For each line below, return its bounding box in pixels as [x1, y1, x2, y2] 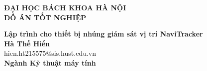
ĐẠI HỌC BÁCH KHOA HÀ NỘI [4, 2, 126, 12]
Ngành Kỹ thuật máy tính [4, 57, 96, 68]
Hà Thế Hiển [4, 38, 50, 48]
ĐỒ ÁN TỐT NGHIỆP [4, 12, 87, 22]
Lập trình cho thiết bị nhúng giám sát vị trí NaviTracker [4, 29, 203, 39]
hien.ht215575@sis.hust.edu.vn [4, 48, 96, 58]
